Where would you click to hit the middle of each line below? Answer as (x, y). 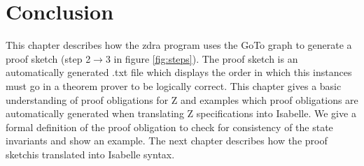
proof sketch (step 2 (48, 58)
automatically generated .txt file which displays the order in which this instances (179, 72)
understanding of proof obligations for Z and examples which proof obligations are (182, 99)
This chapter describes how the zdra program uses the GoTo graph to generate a (179, 45)
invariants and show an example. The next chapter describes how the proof (167, 141)
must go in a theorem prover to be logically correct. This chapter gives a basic (174, 85)
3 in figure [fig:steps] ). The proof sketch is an (202, 58)
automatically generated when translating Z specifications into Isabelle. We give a (181, 113)
